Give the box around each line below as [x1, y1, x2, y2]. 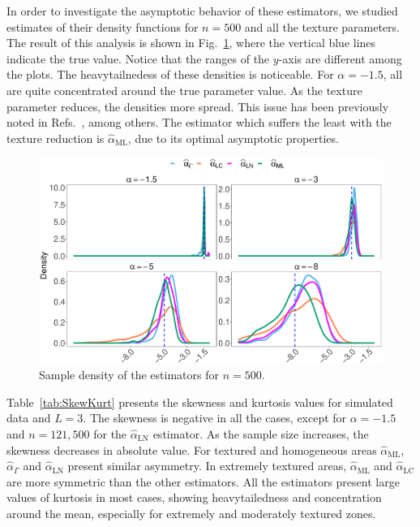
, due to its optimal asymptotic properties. [127, 129, 339, 146]
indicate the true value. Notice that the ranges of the [6, 50, 270, 67]
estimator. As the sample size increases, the [152, 425, 369, 442]
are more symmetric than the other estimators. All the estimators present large [6, 473, 400, 490]
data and [6, 409, 51, 426]
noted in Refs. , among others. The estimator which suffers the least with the [6, 114, 392, 131]
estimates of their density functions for [6, 18, 199, 35]
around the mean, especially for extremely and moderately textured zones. [6, 504, 376, 521]
